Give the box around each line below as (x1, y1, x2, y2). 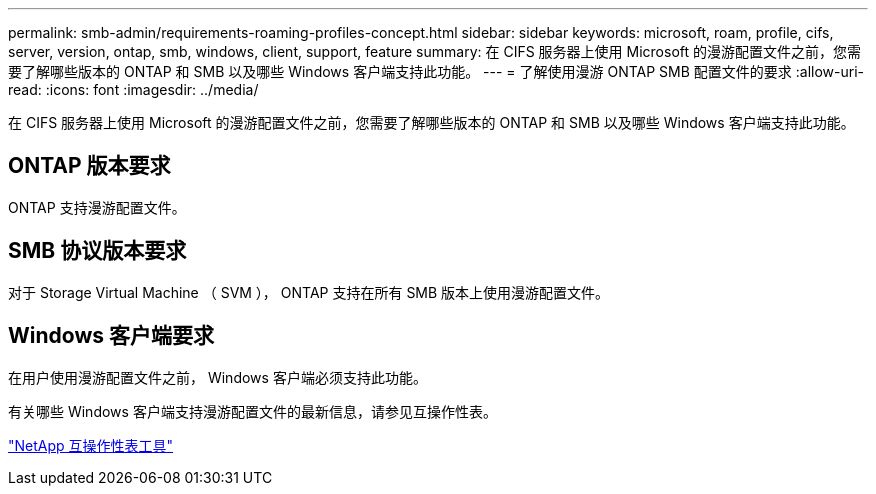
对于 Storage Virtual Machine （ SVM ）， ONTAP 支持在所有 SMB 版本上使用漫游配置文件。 (8, 283, 610, 301)
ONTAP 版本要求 (8, 153, 171, 179)
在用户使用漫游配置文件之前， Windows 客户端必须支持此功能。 (8, 368, 427, 386)
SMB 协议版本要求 (8, 238, 187, 264)
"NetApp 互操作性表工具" (8, 436, 174, 454)
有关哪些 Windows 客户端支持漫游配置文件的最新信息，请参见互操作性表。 (8, 402, 497, 420)
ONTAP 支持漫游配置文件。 (8, 198, 186, 216)
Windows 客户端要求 (8, 323, 214, 349)
